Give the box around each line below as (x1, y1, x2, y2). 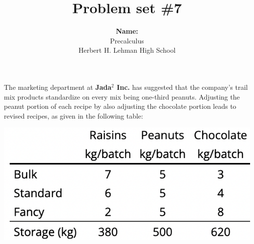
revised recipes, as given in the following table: (4, 110, 143, 121)
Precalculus (110, 35, 144, 45)
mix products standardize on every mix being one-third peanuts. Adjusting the (4, 91, 240, 102)
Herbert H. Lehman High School (78, 45, 176, 55)
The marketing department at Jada (4, 81, 112, 92)
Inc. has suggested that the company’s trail (117, 81, 248, 92)
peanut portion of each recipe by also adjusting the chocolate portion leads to (4, 101, 236, 111)
